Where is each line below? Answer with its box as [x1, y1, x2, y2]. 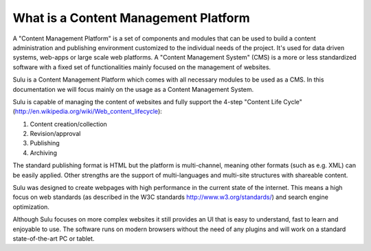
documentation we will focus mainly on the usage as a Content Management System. [12, 85, 254, 93]
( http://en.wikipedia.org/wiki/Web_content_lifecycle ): [12, 107, 163, 116]
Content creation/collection [30, 120, 108, 128]
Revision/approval [30, 130, 81, 138]
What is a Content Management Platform [12, 10, 250, 25]
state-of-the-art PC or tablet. [12, 234, 95, 243]
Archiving [30, 148, 58, 157]
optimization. [12, 202, 49, 211]
